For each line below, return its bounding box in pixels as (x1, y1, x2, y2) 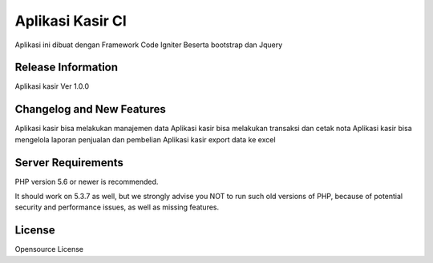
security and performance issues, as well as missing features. (14, 202, 220, 212)
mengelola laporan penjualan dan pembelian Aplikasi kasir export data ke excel (14, 134, 276, 144)
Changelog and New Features (14, 102, 166, 116)
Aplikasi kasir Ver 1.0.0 (14, 82, 90, 91)
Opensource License (14, 245, 84, 254)
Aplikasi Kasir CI (14, 12, 127, 30)
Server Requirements (14, 156, 124, 169)
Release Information (14, 61, 119, 74)
